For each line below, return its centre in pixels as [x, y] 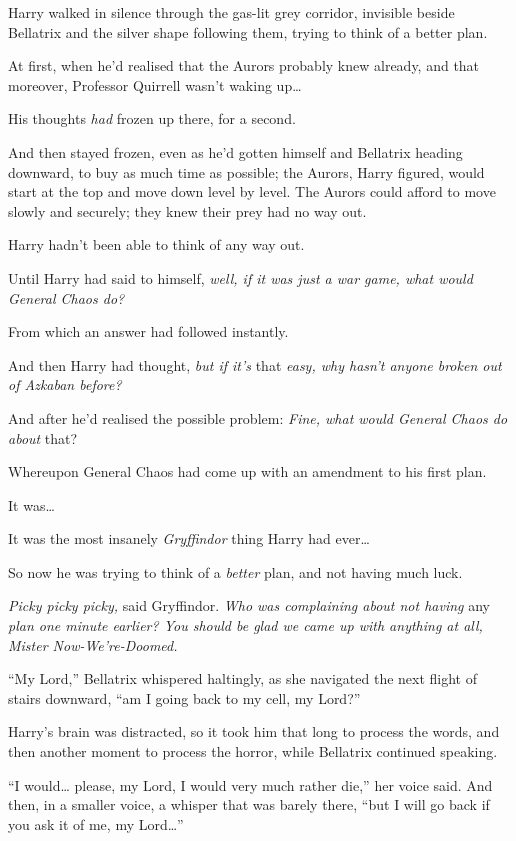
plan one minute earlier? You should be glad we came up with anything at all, [245, 625]
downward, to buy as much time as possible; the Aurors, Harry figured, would [246, 171]
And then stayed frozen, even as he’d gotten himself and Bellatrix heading [235, 151]
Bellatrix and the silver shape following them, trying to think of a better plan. [248, 31]
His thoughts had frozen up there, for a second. [152, 118]
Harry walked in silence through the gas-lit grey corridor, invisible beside [231, 12]
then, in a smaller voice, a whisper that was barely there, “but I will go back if [249, 804]
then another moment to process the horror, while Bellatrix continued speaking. [253, 751]
